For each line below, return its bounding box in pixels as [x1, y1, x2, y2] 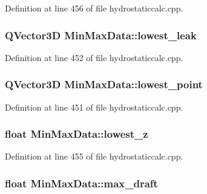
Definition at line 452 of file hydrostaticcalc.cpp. [5, 51, 183, 63]
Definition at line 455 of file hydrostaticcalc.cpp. [5, 150, 183, 163]
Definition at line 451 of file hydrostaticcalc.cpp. [5, 100, 183, 113]
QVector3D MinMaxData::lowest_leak [5, 27, 197, 42]
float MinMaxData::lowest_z [5, 126, 148, 141]
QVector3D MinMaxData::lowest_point [5, 77, 203, 92]
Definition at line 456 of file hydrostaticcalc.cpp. [5, 2, 183, 14]
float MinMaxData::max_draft [5, 175, 158, 190]
